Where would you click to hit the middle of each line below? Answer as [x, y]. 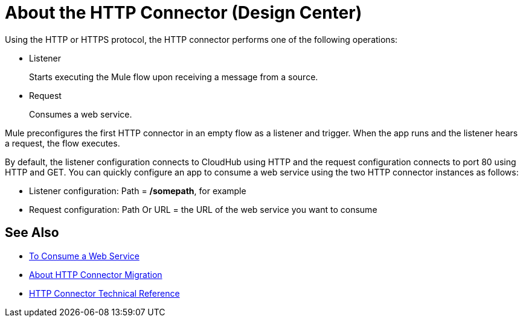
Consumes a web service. [81, 114]
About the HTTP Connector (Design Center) [184, 13]
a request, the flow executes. [63, 143]
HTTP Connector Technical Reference [104, 293]
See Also [32, 233]
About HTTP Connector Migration [96, 274]
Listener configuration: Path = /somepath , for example [138, 191]
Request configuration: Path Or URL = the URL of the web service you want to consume [203, 209]
